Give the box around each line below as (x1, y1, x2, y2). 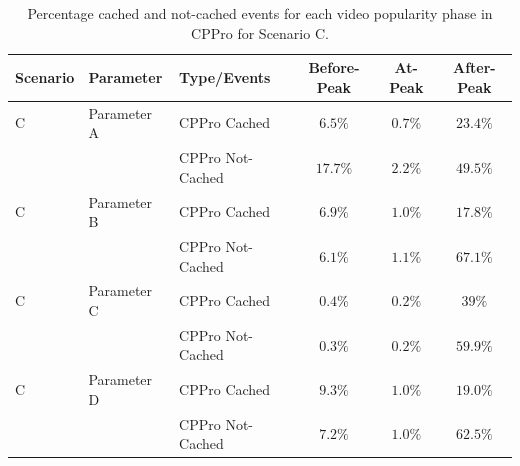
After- (453, 57, 496, 78)
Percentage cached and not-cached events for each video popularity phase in (27, 3, 493, 23)
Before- (308, 57, 360, 78)
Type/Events (179, 66, 271, 87)
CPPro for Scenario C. (191, 22, 329, 43)
